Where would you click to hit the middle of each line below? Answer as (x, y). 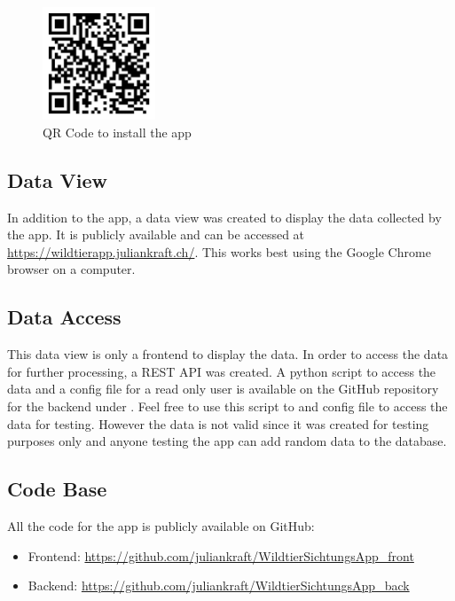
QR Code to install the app (117, 132)
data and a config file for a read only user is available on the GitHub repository (223, 389)
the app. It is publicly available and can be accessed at (156, 234)
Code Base (57, 489)
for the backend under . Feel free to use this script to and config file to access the (227, 406)
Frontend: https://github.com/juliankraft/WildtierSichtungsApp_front (221, 555)
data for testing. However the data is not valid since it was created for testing (218, 423)
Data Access (64, 317)
